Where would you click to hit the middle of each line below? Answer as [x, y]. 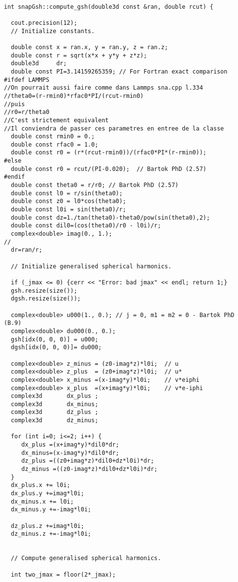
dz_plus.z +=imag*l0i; [48, 526]
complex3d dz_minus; [55, 421]
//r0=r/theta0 [27, 112]
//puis [14, 104]
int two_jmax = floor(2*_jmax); [63, 574]
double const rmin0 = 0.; [53, 137]
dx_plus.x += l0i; [41, 485]
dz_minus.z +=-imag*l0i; [51, 534]
